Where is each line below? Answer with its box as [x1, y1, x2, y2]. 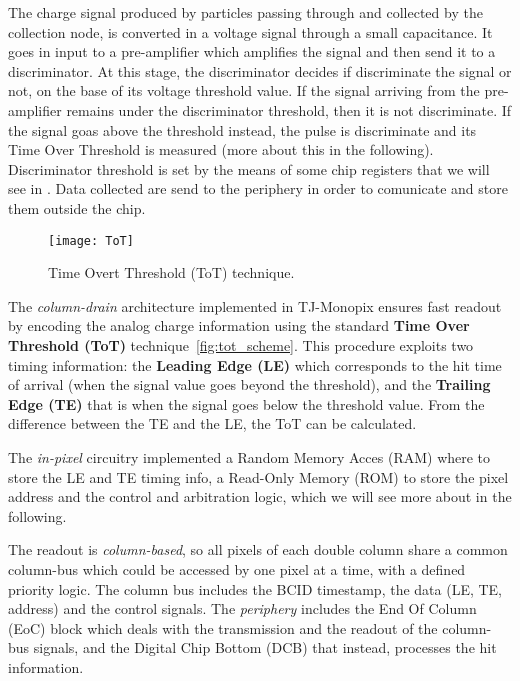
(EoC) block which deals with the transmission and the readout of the [8, 617, 438, 638]
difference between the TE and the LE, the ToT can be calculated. [8, 413, 417, 434]
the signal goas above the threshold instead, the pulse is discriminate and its [8, 119, 477, 140]
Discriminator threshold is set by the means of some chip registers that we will [8, 158, 490, 179]
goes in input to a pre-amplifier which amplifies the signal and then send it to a [8, 41, 496, 62]
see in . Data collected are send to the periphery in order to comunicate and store [8, 178, 508, 199]
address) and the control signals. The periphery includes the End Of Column [8, 598, 477, 619]
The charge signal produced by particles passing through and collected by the [8, 2, 483, 22]
